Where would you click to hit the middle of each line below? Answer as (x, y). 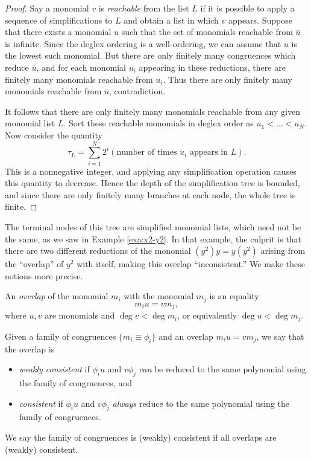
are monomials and (80, 315)
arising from (283, 251)
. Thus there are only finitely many (228, 79)
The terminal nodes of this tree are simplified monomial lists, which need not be (153, 227)
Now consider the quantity (54, 134)
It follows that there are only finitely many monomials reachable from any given (152, 111)
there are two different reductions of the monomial (98, 251)
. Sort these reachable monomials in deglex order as (159, 123)
